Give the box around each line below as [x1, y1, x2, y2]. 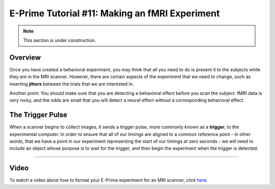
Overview [9, 53, 41, 62]
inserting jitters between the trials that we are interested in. [9, 80, 134, 87]
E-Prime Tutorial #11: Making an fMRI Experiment [9, 8, 220, 19]
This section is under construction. [23, 37, 96, 43]
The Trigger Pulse [9, 111, 67, 119]
